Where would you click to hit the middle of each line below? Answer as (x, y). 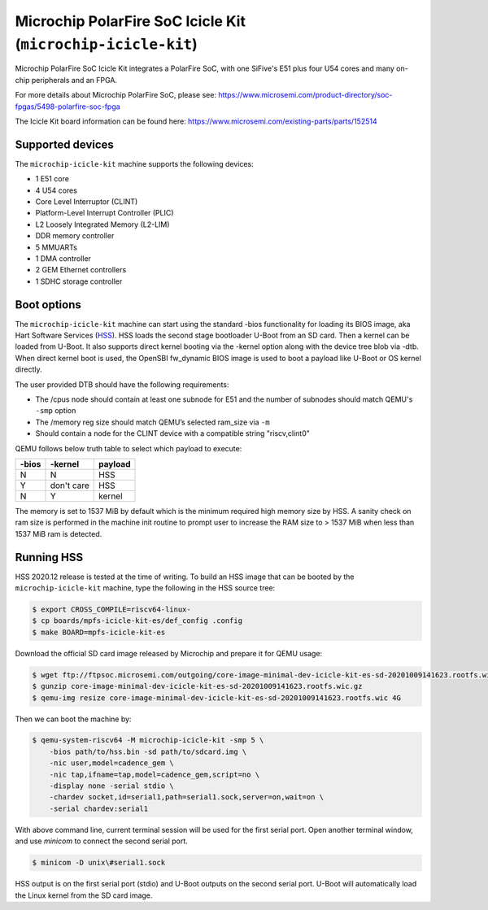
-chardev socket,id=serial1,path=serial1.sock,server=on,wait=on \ (187, 797)
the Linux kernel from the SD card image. (84, 895)
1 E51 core (52, 179)
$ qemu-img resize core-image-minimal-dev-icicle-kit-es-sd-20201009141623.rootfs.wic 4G (217, 698)
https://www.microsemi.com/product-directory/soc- (305, 95)
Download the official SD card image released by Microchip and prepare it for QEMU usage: (169, 653)
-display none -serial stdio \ (111, 786)
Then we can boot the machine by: (73, 719)
